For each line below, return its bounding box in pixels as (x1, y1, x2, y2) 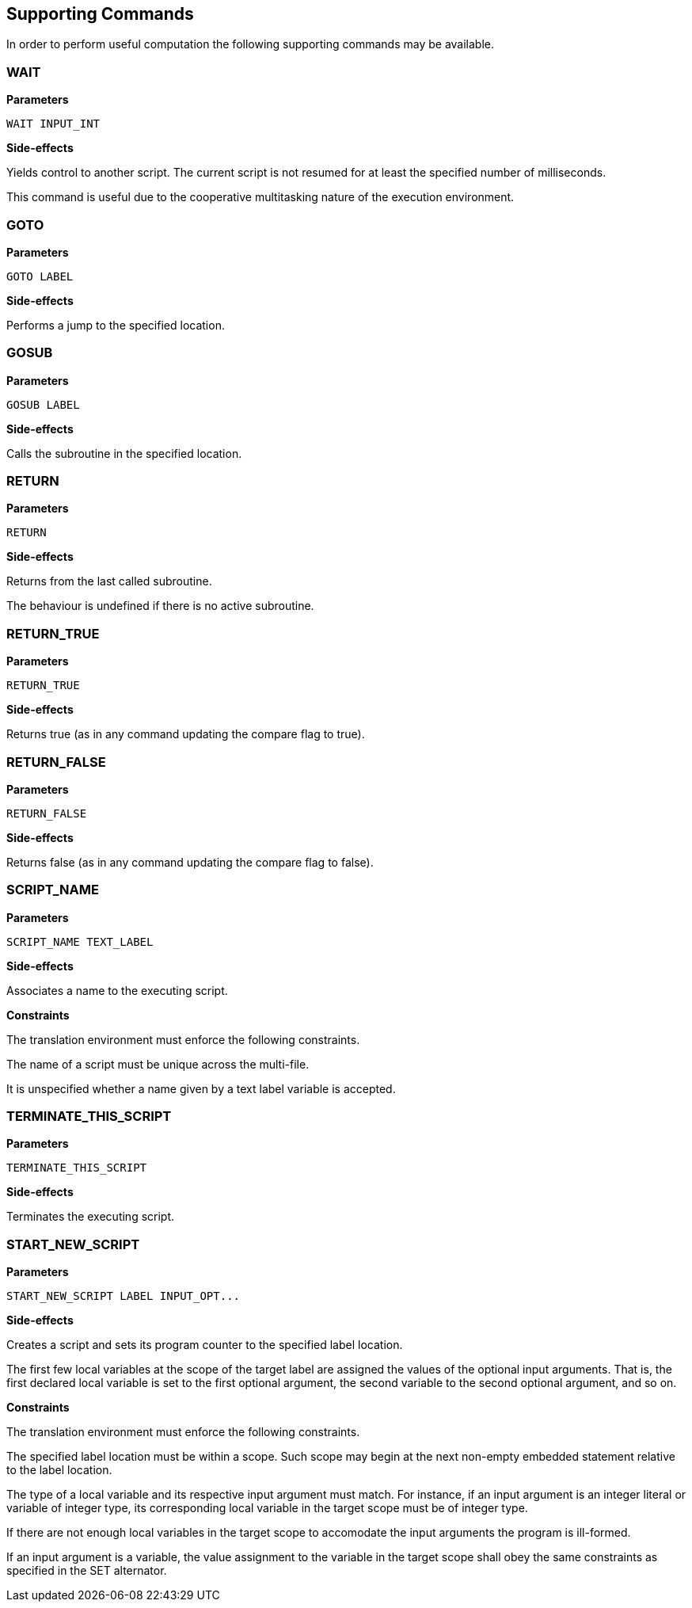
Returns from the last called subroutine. (6, 574, 212, 589)
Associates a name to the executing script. (6, 983, 228, 997)
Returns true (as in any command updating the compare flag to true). (6, 727, 365, 741)
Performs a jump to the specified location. (6, 318, 225, 332)
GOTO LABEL (6, 269, 74, 283)
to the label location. (6, 1463, 112, 1477)
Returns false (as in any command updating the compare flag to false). (6, 855, 374, 869)
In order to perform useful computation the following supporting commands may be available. (6, 37, 495, 51)
